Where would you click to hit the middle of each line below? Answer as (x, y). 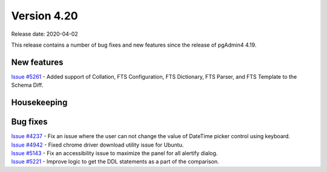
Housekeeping (39, 103)
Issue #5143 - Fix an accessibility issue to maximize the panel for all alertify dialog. (114, 153)
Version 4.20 (45, 16)
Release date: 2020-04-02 (45, 34)
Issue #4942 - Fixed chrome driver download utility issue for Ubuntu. (97, 145)
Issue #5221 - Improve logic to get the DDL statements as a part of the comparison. (115, 162)
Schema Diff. (27, 85)
